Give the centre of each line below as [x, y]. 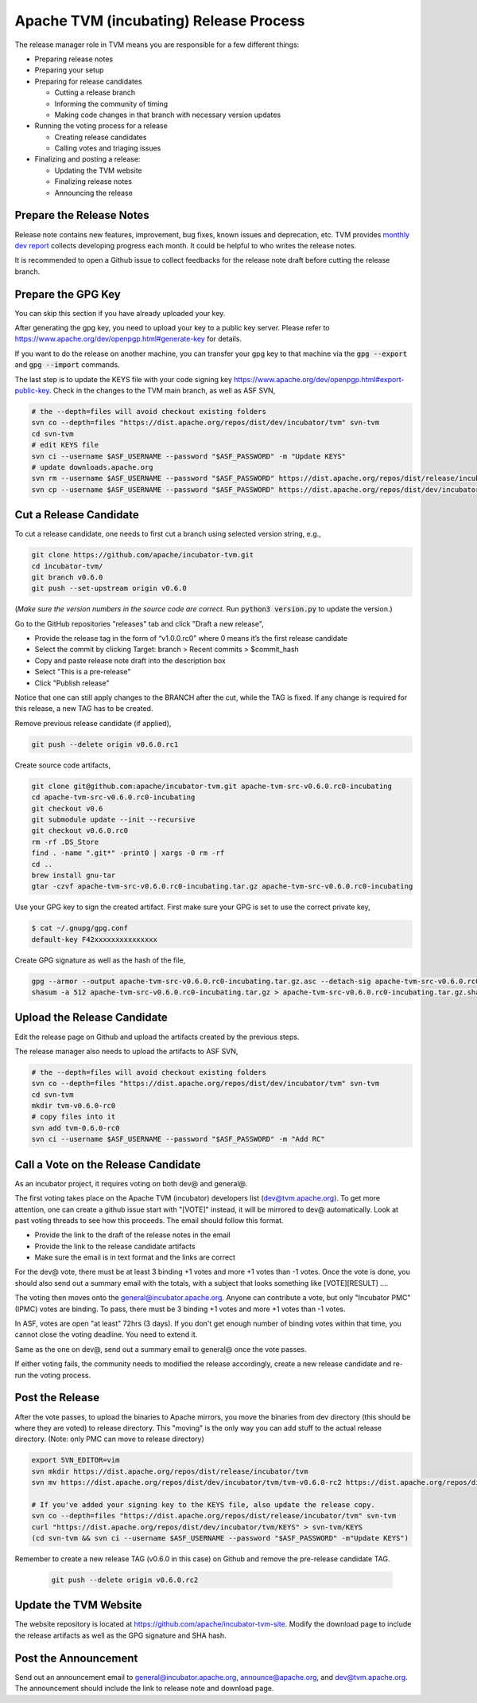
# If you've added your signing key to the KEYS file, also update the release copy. [203, 1504]
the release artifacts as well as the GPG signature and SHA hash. [120, 1635]
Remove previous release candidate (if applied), [93, 723]
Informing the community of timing [111, 104]
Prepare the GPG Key [68, 294]
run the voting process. [53, 1375]
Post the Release [57, 1398]
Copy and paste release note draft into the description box [130, 660]
